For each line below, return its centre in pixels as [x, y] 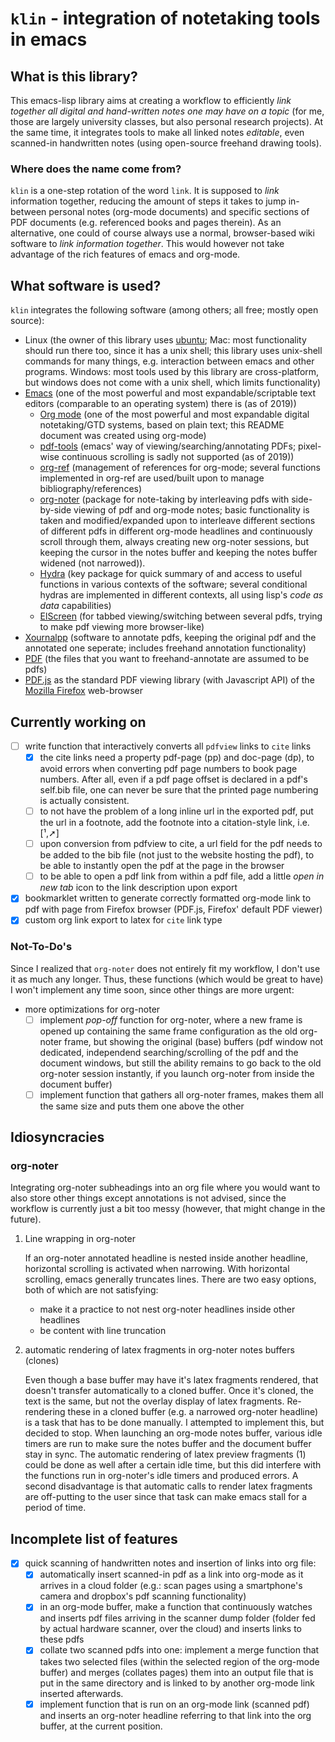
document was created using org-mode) [123, 436]
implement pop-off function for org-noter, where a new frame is [171, 1019]
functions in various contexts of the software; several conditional [173, 584]
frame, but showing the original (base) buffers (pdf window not [194, 1041]
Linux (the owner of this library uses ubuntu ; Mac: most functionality [165, 340]
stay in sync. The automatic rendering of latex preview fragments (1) [165, 1454]
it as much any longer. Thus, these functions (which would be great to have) [167, 979]
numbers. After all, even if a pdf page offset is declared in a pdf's [173, 779]
